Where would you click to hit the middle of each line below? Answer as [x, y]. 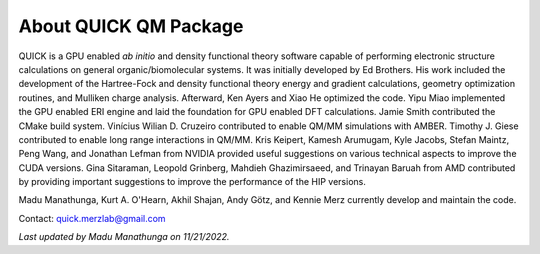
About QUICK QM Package [131, 26]
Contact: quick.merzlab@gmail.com [92, 218]
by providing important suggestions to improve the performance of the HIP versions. [192, 182]
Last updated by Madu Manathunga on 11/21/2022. [124, 237]
